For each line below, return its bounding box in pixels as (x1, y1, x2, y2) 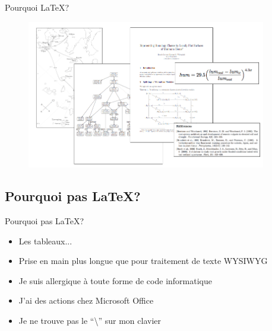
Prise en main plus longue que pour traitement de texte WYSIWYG (18, 254, 268, 267)
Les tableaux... (18, 234, 72, 247)
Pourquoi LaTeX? (5, 1, 69, 13)
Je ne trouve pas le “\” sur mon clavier (18, 314, 161, 327)
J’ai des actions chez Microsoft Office (18, 294, 154, 307)
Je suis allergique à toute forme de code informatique (18, 274, 212, 287)
